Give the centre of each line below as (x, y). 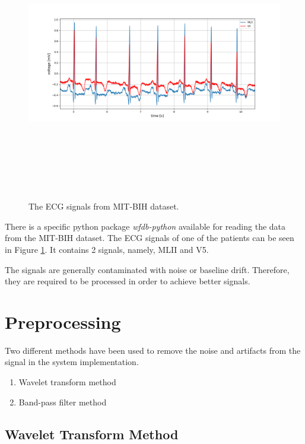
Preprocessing (63, 321)
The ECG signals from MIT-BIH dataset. (104, 206)
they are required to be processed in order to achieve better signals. (128, 281)
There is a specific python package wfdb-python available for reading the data (145, 226)
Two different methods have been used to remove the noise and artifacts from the (153, 350)
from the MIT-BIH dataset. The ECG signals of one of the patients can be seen (150, 238)
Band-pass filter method (63, 402)
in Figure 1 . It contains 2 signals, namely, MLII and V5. (107, 249)
